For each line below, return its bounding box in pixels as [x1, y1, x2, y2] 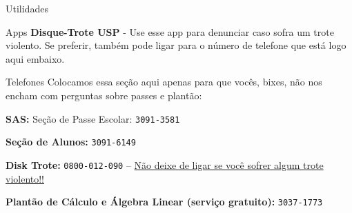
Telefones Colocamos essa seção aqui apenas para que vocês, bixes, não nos [6, 74, 322, 89]
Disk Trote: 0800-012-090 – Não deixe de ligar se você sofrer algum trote [6, 157, 324, 172]
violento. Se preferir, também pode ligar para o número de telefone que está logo [6, 38, 346, 52]
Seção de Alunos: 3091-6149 [6, 134, 136, 149]
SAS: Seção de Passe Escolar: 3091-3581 [6, 111, 180, 125]
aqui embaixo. [6, 51, 65, 65]
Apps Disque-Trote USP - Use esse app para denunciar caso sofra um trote [6, 24, 334, 39]
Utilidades [6, 1, 48, 15]
